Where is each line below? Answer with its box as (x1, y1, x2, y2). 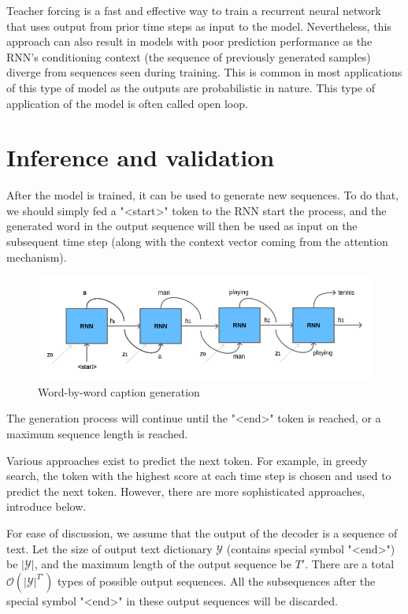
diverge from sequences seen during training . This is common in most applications (6, 64, 402, 80)
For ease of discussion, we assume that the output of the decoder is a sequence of (6, 525, 398, 541)
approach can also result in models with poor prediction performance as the (6, 33, 373, 50)
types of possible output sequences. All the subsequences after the (57, 572, 376, 589)
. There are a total (305, 556, 395, 572)
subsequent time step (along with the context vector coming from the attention (6, 233, 388, 250)
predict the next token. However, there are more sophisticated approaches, (6, 482, 365, 499)
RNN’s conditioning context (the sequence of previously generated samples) (6, 48, 371, 65)
